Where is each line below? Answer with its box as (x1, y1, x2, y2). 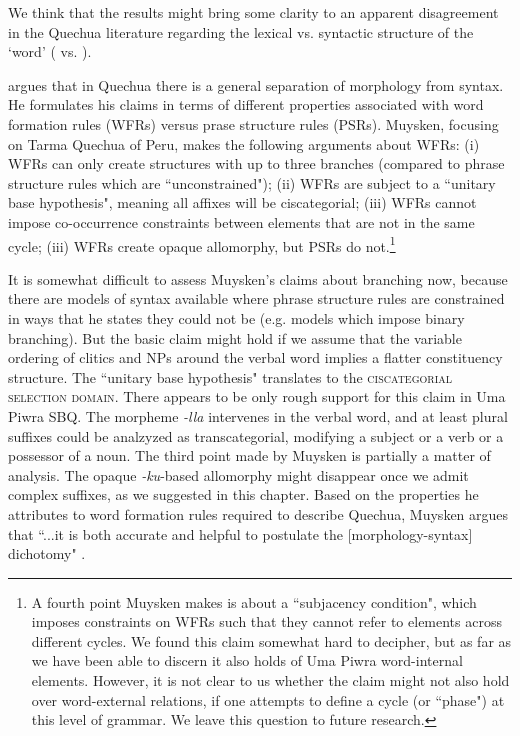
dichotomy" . (8, 543, 86, 564)
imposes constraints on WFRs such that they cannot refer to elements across (31, 611, 502, 632)
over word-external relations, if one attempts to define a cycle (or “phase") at (31, 689, 505, 710)
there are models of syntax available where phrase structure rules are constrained (8, 288, 505, 309)
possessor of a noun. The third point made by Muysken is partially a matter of (8, 445, 491, 466)
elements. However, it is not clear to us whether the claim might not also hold (31, 670, 510, 691)
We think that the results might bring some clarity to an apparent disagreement (8, 2, 499, 22)
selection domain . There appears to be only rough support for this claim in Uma (8, 386, 506, 407)
